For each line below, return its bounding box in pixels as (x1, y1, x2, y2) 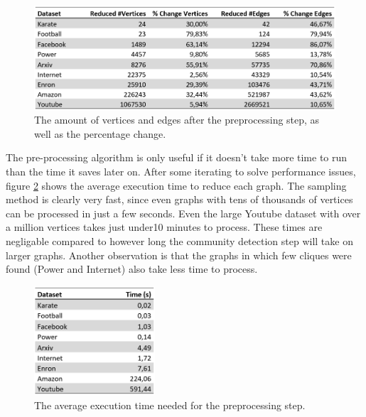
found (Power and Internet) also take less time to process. (6, 261, 258, 276)
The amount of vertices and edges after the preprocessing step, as (34, 112, 320, 127)
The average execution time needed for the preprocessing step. (34, 398, 306, 413)
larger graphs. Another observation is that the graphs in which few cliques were (6, 247, 352, 262)
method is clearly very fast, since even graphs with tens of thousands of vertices (6, 192, 353, 207)
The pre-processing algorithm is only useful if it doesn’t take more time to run (6, 150, 348, 165)
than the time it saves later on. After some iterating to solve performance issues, (6, 164, 356, 179)
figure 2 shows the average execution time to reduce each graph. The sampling (6, 178, 347, 193)
